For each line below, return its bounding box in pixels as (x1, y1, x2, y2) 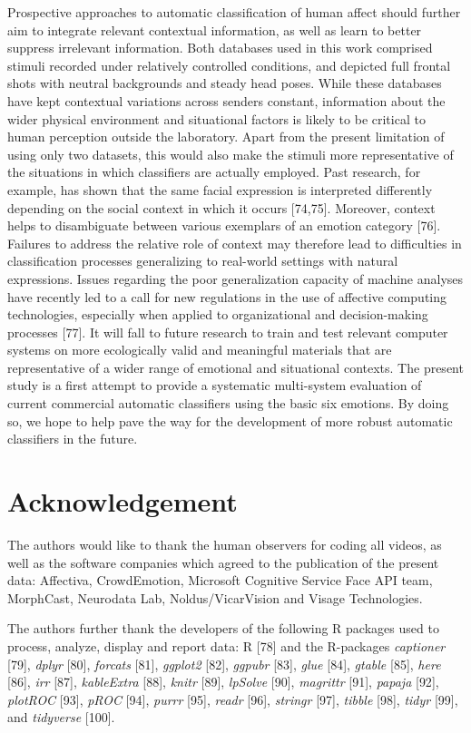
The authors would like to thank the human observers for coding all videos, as (7, 534, 442, 553)
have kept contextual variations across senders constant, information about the (7, 91, 446, 110)
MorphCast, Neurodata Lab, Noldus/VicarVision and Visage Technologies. (7, 588, 423, 607)
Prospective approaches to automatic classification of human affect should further (7, 3, 461, 21)
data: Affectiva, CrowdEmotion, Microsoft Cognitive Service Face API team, (7, 571, 433, 590)
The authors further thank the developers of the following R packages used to (7, 619, 439, 638)
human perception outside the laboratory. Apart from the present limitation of (7, 127, 445, 146)
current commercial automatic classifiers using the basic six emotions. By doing (7, 394, 449, 413)
